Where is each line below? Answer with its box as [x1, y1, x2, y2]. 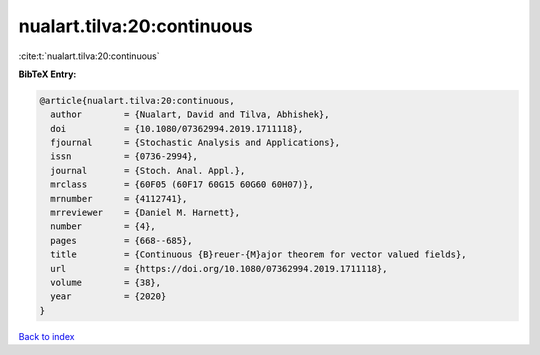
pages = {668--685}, [50, 235, 194, 246]
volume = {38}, [50, 277, 162, 288]
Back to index [18, 330, 75, 342]
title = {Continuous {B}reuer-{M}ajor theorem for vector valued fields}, [50, 249, 467, 260]
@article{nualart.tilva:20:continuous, [39, 95, 235, 106]
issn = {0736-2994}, [50, 151, 199, 162]
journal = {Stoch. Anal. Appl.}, [50, 165, 246, 176]
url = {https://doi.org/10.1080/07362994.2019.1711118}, [50, 263, 388, 274]
